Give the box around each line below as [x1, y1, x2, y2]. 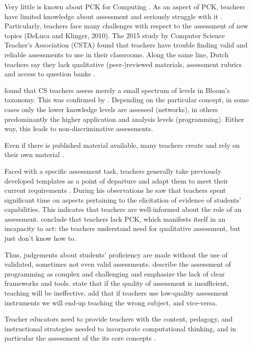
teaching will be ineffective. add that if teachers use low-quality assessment [4, 288, 229, 298]
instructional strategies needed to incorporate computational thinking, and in [4, 323, 236, 333]
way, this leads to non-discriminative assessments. [4, 123, 153, 134]
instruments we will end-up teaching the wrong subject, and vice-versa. [4, 297, 218, 307]
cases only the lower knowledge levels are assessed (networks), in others [4, 104, 218, 114]
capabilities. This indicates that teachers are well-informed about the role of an [4, 204, 242, 214]
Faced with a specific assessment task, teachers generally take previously [4, 165, 222, 176]
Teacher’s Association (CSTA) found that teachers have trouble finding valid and [4, 40, 248, 50]
